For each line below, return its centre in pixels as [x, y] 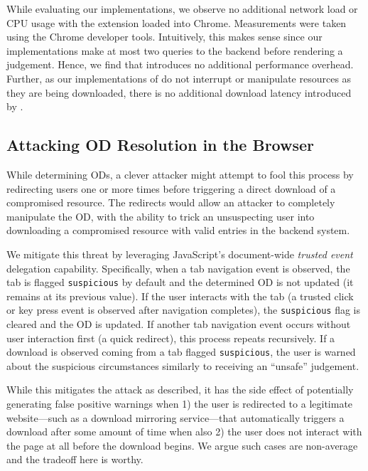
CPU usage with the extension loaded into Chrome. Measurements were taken [177, 22]
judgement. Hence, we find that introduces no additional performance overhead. [180, 64]
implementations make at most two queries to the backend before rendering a [175, 50]
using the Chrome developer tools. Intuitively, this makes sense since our [164, 37]
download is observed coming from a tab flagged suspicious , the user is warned [181, 352]
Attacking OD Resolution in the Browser [160, 145]
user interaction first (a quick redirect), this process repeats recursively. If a [171, 338]
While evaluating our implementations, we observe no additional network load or [182, 9]
